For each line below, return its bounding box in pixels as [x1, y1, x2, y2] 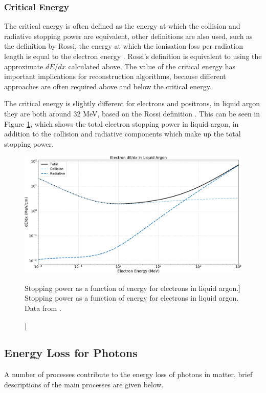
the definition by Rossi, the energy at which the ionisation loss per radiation [4, 41, 243, 51]
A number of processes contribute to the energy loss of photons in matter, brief [4, 369, 253, 380]
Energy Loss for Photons [4, 345, 138, 361]
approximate [4, 61, 43, 71]
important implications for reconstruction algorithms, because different [4, 71, 226, 82]
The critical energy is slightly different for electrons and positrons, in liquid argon [4, 98, 260, 109]
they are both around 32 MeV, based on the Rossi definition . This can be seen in [4, 108, 260, 119]
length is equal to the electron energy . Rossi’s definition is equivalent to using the [4, 51, 262, 61]
